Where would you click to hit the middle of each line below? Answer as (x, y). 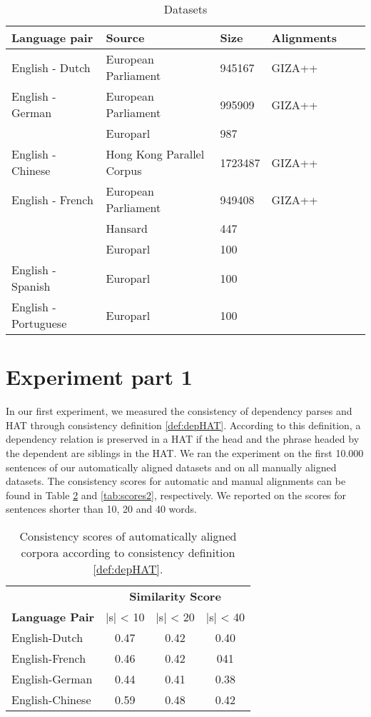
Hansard (127, 228)
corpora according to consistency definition (128, 552)
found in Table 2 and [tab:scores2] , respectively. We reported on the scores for (176, 495)
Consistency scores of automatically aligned (128, 536)
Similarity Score (175, 596)
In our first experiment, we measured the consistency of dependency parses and (179, 411)
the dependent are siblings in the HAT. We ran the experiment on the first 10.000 (185, 452)
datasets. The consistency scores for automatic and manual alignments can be (176, 481)
